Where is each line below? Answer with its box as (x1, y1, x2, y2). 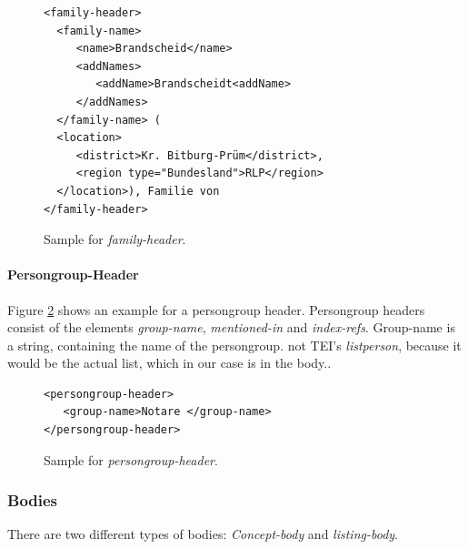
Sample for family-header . (44, 229, 186, 249)
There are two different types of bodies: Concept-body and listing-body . (7, 524, 398, 544)
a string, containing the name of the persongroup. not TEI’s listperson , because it (7, 335, 462, 354)
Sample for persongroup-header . (44, 450, 218, 469)
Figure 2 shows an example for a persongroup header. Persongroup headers (7, 300, 425, 319)
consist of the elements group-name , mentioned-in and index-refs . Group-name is (7, 318, 455, 337)
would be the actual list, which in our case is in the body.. (7, 353, 332, 372)
